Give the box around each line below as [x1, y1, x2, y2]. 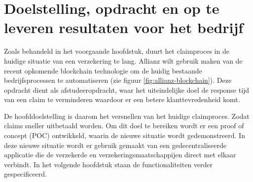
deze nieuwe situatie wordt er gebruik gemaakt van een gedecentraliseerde [4, 140, 227, 150]
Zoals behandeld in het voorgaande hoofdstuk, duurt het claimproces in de [4, 46, 229, 56]
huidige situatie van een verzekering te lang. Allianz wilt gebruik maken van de [4, 55, 243, 66]
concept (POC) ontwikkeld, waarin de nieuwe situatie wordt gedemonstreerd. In [4, 130, 245, 141]
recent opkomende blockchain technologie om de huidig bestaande [4, 65, 202, 75]
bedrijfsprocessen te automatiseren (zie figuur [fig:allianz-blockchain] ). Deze [4, 75, 232, 85]
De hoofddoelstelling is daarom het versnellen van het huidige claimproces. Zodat [4, 110, 250, 121]
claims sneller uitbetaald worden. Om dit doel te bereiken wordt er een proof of [4, 120, 244, 131]
